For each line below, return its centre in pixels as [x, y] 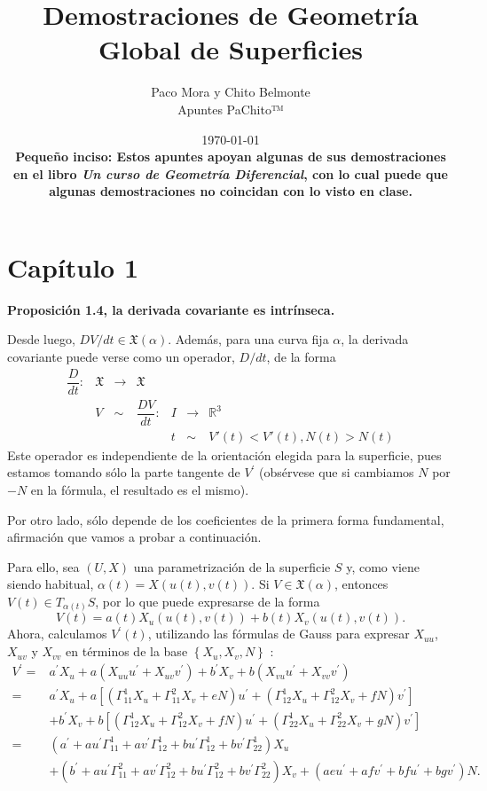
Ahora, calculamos [57, 634]
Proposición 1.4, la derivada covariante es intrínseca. [171, 309]
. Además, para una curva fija [248, 339]
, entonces [361, 584]
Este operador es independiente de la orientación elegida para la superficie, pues [224, 454]
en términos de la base [127, 651]
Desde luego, [41, 339]
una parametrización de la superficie [232, 566]
